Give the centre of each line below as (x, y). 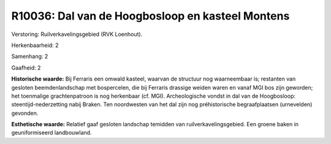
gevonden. (25, 113)
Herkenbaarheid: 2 (35, 45)
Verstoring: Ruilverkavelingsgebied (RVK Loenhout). (77, 34)
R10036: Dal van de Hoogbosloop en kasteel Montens (150, 16)
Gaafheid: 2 (26, 68)
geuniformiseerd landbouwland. (51, 133)
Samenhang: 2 (30, 56)
